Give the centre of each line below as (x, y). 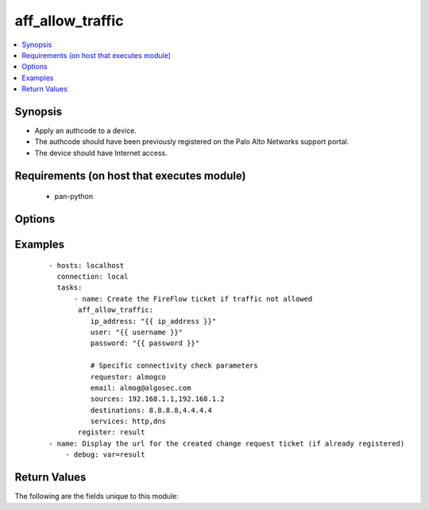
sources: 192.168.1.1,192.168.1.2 (158, 399)
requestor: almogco (128, 377)
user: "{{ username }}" (136, 332)
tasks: (70, 288)
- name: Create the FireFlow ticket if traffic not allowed (193, 299)
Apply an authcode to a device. (85, 130)
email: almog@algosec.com (141, 387)
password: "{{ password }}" (145, 343)
